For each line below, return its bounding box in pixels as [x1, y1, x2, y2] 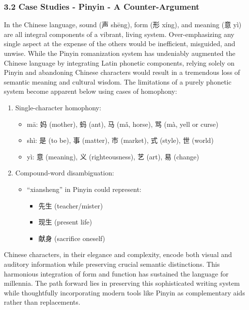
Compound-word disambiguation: [15, 168, 114, 178]
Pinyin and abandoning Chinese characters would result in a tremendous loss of [4, 67, 240, 77]
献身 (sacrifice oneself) [38, 233, 105, 243]
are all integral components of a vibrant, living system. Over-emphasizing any [4, 29, 234, 39]
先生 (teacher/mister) [38, 200, 103, 210]
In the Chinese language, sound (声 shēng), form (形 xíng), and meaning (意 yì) [4, 19, 242, 30]
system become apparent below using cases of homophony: [4, 86, 177, 96]
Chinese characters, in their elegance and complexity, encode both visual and [4, 249, 232, 259]
